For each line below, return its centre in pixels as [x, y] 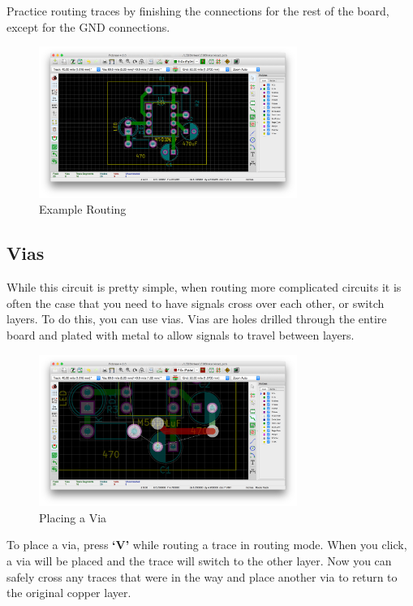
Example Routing [83, 209]
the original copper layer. [69, 593]
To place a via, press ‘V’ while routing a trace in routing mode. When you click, [207, 545]
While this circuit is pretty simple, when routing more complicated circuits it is [204, 287]
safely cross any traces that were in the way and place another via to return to [202, 576]
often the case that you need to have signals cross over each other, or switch [196, 303]
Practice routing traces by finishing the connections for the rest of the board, [198, 11]
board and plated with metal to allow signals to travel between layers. [181, 334]
